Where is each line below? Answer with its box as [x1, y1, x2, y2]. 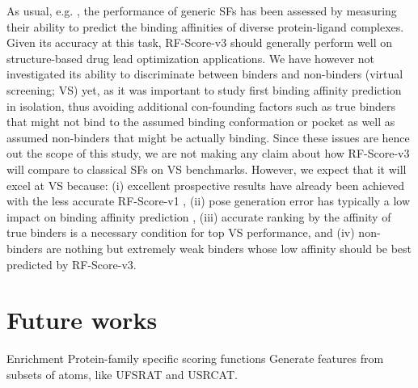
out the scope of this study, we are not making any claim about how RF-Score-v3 [6, 145, 410, 162]
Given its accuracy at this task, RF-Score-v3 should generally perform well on [6, 34, 392, 51]
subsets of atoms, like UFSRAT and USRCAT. [6, 365, 238, 382]
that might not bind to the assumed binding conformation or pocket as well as [6, 113, 395, 130]
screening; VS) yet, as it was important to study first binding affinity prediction [6, 81, 402, 98]
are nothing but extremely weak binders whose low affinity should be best [46, 239, 412, 256]
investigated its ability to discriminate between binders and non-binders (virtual [6, 65, 403, 82]
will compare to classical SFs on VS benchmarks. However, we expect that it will [6, 160, 407, 177]
